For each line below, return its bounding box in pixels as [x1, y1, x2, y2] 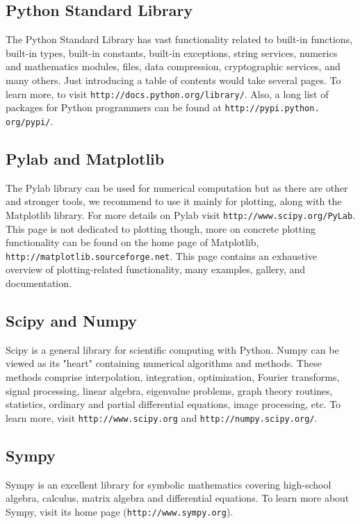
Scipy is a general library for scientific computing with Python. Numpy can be [6, 342, 339, 357]
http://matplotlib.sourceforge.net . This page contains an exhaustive [6, 248, 318, 263]
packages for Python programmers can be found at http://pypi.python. [6, 100, 320, 115]
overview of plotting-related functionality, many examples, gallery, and [6, 262, 306, 277]
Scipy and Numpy [6, 310, 137, 331]
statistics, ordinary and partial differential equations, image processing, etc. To [6, 397, 341, 411]
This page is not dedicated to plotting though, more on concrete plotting [6, 221, 316, 236]
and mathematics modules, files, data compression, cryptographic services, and [6, 59, 341, 74]
